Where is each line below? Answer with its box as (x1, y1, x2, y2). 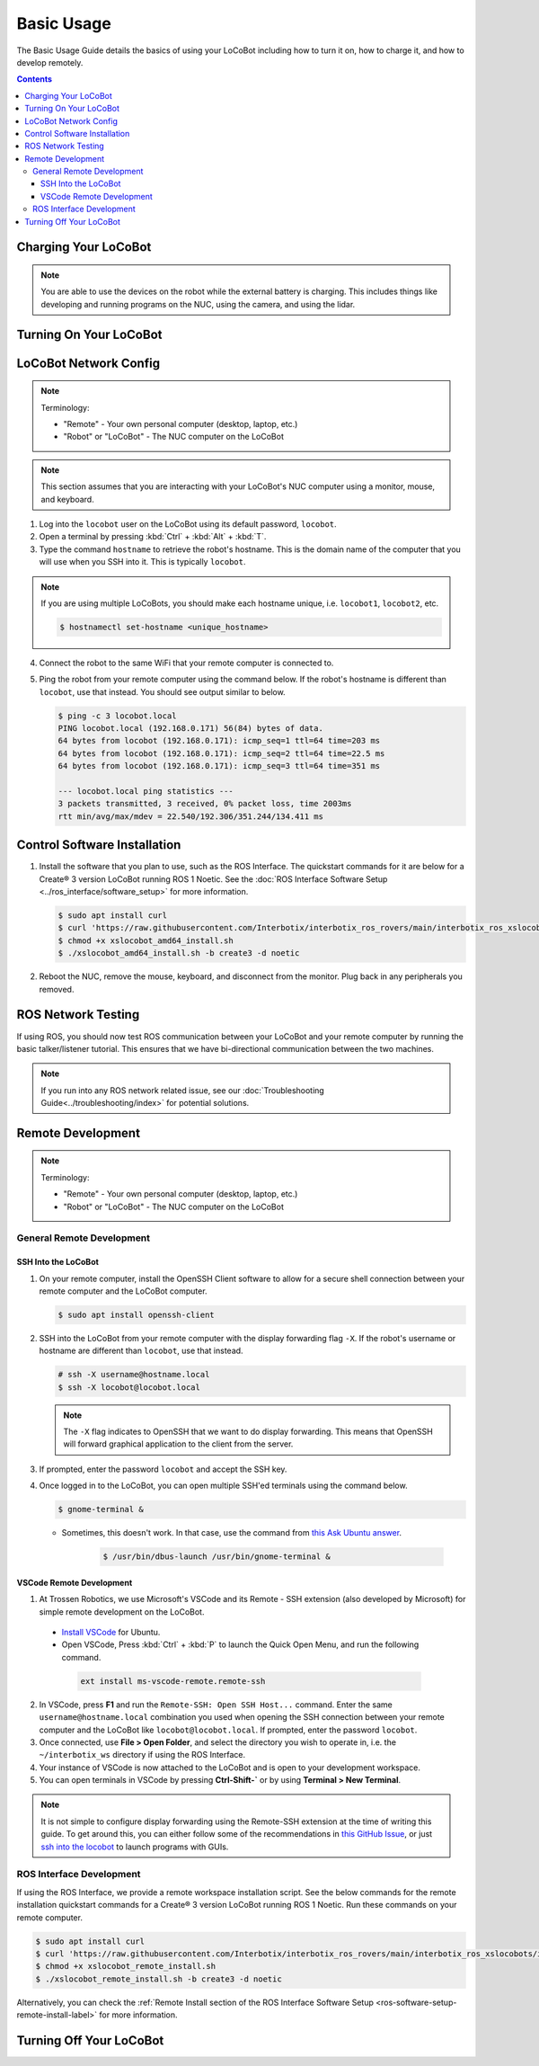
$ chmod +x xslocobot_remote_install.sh (35, 1961, 216, 1972)
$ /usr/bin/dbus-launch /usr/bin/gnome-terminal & (102, 1552, 331, 1562)
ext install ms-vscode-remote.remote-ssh (80, 1676, 266, 1686)
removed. (39, 984, 75, 994)
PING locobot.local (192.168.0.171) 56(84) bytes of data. (57, 724, 323, 734)
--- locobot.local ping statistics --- (57, 787, 234, 796)
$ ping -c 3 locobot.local (57, 710, 177, 721)
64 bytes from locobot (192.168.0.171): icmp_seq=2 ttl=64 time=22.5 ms (57, 748, 385, 759)
